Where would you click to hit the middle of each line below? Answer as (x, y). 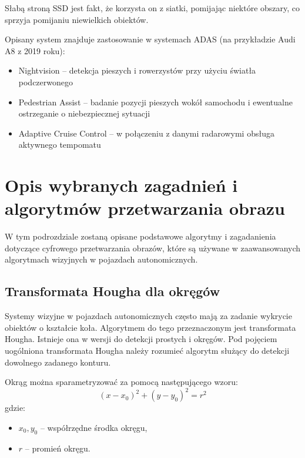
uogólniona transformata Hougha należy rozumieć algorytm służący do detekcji (147, 351)
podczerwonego (46, 82)
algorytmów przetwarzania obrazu (145, 208)
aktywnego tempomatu (60, 145)
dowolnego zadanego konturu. (58, 362)
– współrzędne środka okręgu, (94, 427)
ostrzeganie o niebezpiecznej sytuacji (84, 113)
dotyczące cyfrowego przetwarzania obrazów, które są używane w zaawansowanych (153, 248)
